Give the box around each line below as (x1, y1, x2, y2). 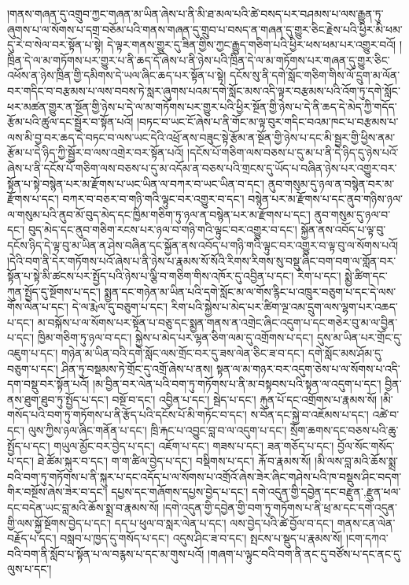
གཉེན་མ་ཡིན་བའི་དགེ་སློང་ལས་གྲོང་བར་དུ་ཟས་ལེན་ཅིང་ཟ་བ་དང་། (61, 345, 305, 361)
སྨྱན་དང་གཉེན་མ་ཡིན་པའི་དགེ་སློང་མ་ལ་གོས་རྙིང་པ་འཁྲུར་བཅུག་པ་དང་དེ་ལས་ (104, 283, 396, 299)
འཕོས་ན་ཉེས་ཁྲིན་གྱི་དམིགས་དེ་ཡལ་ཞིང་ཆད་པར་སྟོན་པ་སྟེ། (7, 67, 227, 83)
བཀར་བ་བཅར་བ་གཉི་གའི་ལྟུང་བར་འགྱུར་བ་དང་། (62, 191, 245, 207)
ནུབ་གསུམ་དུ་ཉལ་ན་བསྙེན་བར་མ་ (267, 175, 395, 191)
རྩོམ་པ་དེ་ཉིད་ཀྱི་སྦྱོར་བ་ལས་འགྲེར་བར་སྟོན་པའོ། (7, 144, 184, 161)
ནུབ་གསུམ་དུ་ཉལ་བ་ (314, 205, 391, 222)
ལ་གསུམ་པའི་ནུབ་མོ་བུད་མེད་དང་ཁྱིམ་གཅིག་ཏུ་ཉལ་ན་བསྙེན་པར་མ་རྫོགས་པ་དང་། (7, 205, 311, 222)
